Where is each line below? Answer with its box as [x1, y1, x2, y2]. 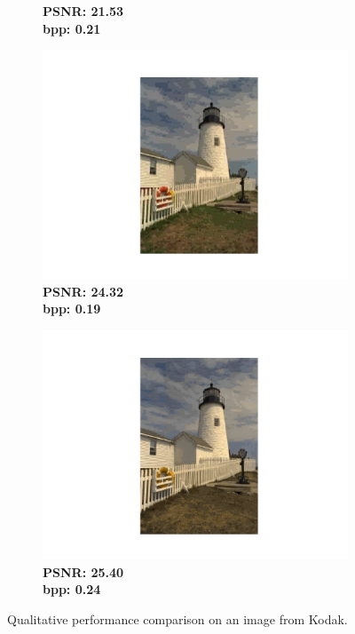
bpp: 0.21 [43, 19, 101, 37]
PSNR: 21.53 [43, 2, 124, 20]
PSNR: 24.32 [43, 281, 124, 300]
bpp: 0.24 [43, 580, 101, 598]
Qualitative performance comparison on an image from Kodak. [7, 609, 348, 628]
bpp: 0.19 [43, 299, 101, 318]
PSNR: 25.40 [43, 562, 124, 581]
